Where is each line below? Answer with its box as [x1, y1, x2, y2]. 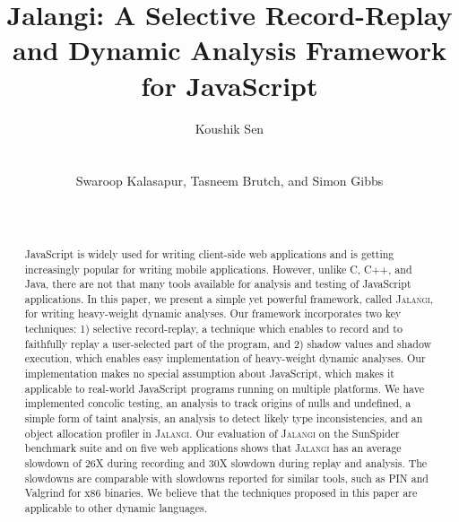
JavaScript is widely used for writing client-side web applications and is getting [24, 246, 394, 261]
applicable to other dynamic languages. [24, 500, 208, 516]
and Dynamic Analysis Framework [13, 31, 446, 68]
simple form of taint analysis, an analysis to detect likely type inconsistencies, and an [24, 411, 423, 426]
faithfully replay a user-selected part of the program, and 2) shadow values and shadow [24, 335, 432, 351]
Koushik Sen [195, 118, 264, 137]
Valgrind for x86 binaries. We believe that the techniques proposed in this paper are [24, 485, 418, 500]
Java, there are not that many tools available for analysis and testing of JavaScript [24, 276, 411, 291]
